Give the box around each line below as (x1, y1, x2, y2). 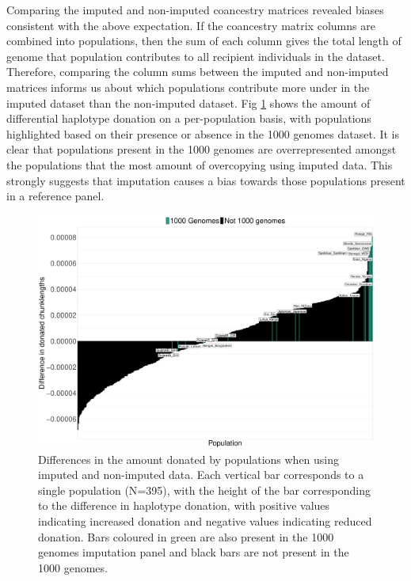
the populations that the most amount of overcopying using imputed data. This (6, 156, 393, 173)
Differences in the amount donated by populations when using (38, 450, 340, 467)
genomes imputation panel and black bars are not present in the (38, 544, 349, 560)
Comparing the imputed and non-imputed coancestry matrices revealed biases (6, 2, 384, 17)
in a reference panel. (6, 188, 105, 204)
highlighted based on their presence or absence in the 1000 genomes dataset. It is (6, 125, 399, 142)
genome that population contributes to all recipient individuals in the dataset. (6, 47, 385, 64)
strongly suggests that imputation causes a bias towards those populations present (6, 172, 405, 188)
